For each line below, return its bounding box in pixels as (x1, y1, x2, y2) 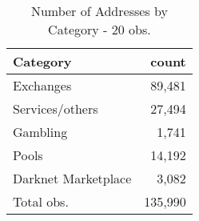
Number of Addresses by (30, 2, 168, 20)
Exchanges (13, 76, 72, 94)
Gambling (13, 123, 68, 141)
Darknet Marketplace (13, 169, 132, 187)
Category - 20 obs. (48, 20, 151, 38)
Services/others (13, 99, 98, 118)
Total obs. (13, 192, 69, 211)
